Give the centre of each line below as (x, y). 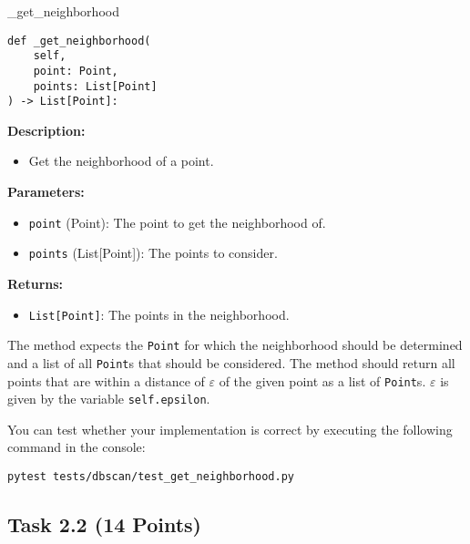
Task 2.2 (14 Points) (104, 524)
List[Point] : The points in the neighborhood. (159, 314)
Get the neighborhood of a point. (121, 161)
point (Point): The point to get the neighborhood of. (177, 222)
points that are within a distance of (106, 380)
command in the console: (77, 447)
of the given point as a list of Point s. (322, 380)
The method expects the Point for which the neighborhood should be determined (235, 345)
